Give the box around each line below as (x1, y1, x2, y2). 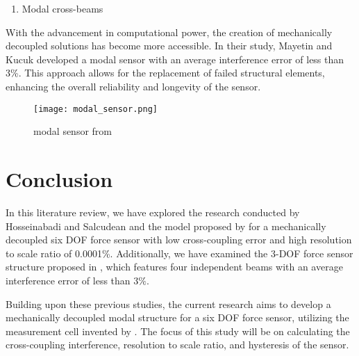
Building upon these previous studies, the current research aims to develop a (6, 296, 331, 311)
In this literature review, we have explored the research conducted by (6, 204, 300, 219)
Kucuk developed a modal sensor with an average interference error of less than (6, 51, 344, 66)
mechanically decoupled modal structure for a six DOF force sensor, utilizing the (6, 310, 349, 325)
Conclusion (6, 165, 113, 193)
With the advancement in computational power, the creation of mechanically (6, 24, 333, 39)
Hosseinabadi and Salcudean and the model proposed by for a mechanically (6, 218, 326, 233)
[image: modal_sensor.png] (33, 104, 158, 114)
